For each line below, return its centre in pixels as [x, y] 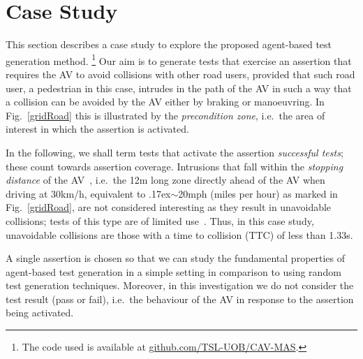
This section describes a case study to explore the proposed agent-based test [169, 44]
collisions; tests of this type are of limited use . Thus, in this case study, [160, 220]
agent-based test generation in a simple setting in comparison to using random [173, 271]
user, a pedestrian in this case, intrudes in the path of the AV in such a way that [179, 88]
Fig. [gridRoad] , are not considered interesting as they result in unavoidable [169, 207]
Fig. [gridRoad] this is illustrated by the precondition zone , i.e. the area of [165, 115]
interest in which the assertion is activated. [97, 129]
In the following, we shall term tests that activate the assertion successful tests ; [175, 152]
